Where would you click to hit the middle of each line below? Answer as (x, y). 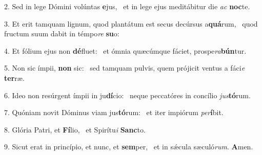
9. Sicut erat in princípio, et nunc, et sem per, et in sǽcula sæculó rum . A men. (129, 147)
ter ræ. (14, 77)
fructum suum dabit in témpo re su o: (62, 34)
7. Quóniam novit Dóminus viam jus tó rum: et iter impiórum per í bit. (114, 112)
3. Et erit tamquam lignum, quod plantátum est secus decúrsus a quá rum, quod (131, 23)
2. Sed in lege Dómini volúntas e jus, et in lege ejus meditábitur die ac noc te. (127, 6)
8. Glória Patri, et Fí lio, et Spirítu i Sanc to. (75, 129)
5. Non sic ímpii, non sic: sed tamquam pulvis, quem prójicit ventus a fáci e (125, 68)
